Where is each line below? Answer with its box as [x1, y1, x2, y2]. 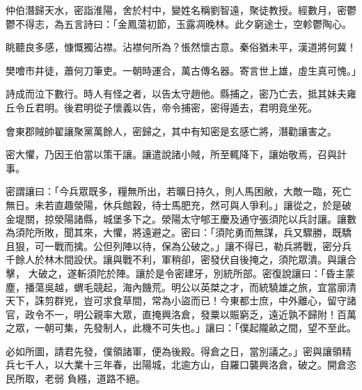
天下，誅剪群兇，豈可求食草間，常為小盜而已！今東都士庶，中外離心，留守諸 [6, 293, 356, 308]
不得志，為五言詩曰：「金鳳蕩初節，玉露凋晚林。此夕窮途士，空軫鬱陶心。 [15, 16, 352, 31]
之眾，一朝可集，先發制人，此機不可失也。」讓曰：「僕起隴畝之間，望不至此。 [6, 320, 356, 335]
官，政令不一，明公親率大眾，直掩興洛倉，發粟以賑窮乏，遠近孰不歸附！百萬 [6, 306, 356, 321]
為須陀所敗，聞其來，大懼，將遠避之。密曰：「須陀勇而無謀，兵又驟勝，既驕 [6, 225, 352, 240]
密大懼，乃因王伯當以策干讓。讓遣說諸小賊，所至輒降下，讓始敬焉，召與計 [6, 147, 347, 162]
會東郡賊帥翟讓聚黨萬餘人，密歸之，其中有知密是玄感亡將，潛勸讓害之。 [6, 123, 337, 138]
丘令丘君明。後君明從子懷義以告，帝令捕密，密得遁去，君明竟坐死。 [6, 100, 317, 114]
